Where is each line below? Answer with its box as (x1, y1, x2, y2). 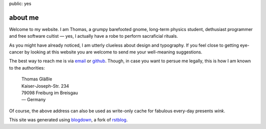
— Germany (21, 97, 46, 103)
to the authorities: (9, 65, 45, 71)
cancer (9, 49, 24, 55)
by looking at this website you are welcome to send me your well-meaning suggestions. (24, 49, 202, 55)
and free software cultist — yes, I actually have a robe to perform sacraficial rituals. (9, 33, 178, 39)
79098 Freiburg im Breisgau (21, 90, 78, 96)
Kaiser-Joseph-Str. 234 (21, 83, 69, 89)
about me (9, 13, 39, 22)
